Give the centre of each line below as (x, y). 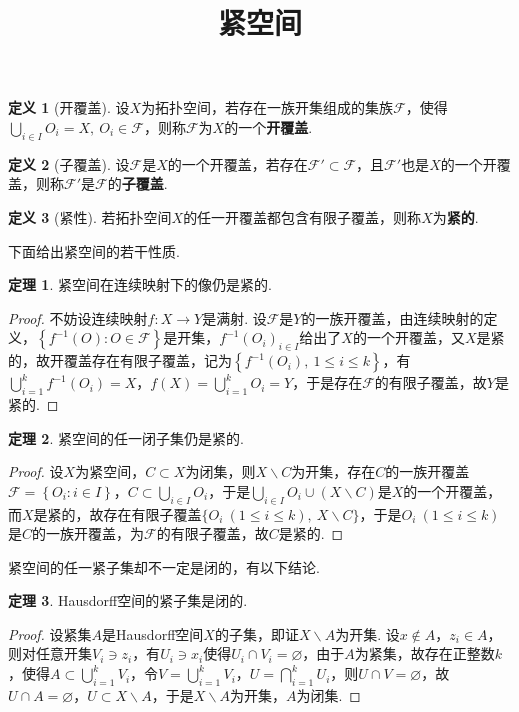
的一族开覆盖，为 (88, 533)
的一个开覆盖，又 (408, 337)
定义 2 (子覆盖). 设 (69, 163)
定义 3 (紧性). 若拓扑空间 (90, 216)
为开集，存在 (333, 471)
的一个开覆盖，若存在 (237, 163)
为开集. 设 (367, 633)
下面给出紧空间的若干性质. (94, 250)
